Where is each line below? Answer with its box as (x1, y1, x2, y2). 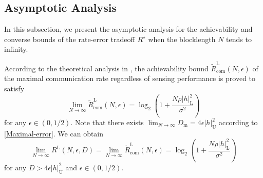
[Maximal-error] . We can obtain (4, 128, 104, 139)
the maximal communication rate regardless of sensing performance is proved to (4, 73, 256, 84)
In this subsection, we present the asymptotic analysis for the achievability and (4, 24, 253, 34)
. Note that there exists (70, 117, 144, 128)
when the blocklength (148, 33, 216, 44)
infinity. (4, 44, 28, 54)
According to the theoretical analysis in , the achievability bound (4, 63, 209, 73)
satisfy (4, 83, 25, 93)
